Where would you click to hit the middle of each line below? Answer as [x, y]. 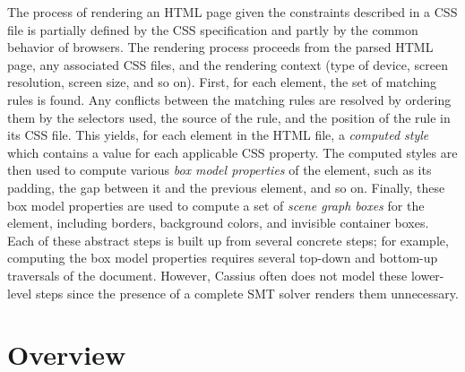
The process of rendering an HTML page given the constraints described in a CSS [232, 12]
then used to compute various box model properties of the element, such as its [220, 170]
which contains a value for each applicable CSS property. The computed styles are [232, 152]
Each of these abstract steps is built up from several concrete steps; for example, [228, 240]
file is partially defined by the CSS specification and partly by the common [213, 29]
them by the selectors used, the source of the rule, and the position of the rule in [229, 117]
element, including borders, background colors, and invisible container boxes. [218, 223]
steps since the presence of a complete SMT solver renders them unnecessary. [247, 293]
